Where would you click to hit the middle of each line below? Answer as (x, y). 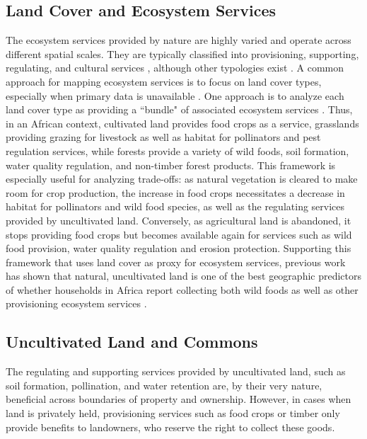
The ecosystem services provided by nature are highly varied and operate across (179, 40)
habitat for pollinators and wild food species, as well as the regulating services (175, 206)
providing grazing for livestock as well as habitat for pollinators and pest (163, 137)
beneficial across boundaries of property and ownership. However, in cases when (179, 399)
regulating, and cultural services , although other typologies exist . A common (175, 68)
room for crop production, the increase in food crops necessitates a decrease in (175, 192)
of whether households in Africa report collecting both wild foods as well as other (182, 289)
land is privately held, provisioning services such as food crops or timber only (173, 413)
